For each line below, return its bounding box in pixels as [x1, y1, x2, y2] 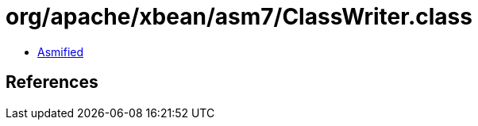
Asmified [37, 44, 84, 59]
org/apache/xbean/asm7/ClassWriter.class [6, 3, 472, 30]
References [6, 72, 98, 93]
